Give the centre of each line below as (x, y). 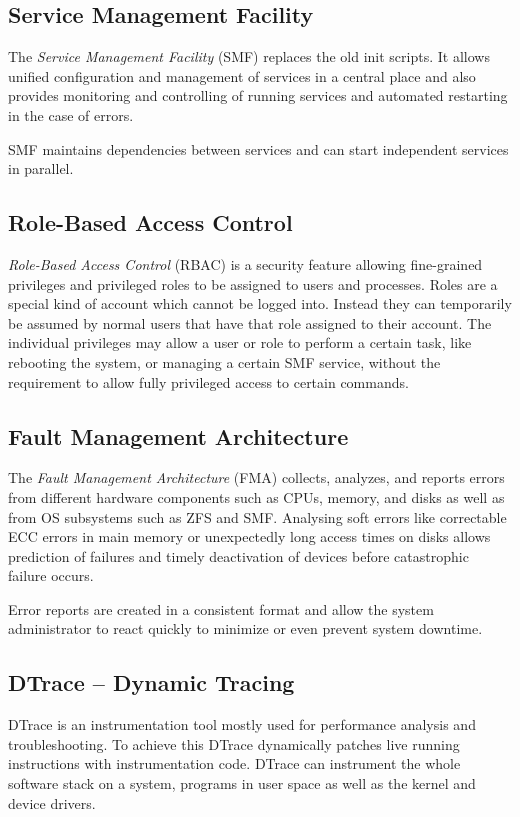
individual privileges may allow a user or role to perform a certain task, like (240, 342)
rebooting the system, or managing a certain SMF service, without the (224, 361)
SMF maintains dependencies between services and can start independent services (258, 148)
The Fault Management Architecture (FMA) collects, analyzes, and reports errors (256, 477)
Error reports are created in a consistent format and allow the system (221, 608)
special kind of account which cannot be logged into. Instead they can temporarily (260, 303)
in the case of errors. (71, 114)
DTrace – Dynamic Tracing (151, 682)
